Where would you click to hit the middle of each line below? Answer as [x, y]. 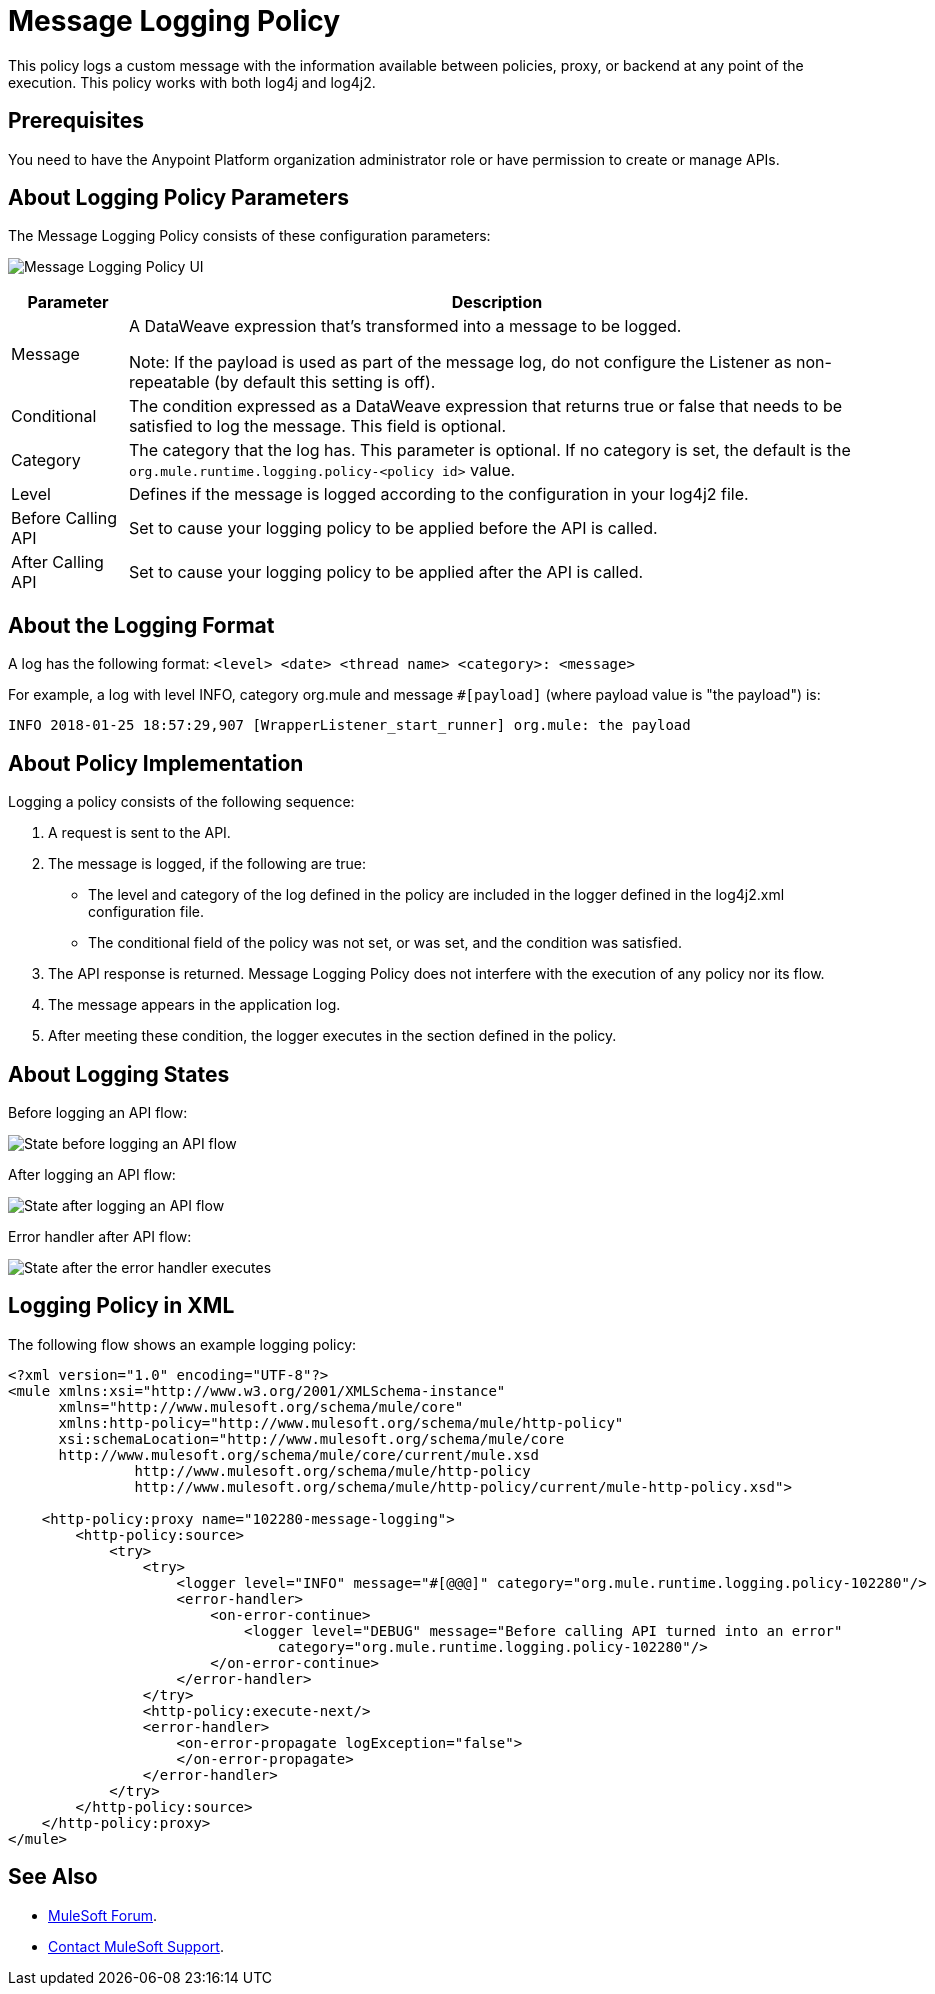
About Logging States [119, 1074]
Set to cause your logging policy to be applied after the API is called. [386, 572]
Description [497, 302]
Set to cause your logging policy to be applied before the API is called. [393, 528]
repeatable [169, 382]
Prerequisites [76, 121]
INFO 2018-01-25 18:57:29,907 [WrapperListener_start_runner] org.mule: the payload [349, 725]
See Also [53, 1877]
